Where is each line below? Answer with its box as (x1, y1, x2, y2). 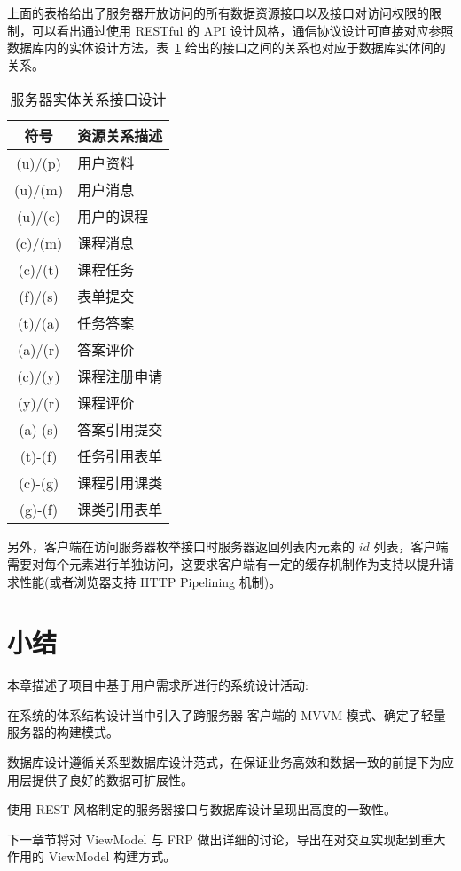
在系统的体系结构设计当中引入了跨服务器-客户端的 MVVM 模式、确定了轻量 (7, 705, 446, 724)
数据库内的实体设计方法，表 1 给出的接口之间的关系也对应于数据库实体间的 (7, 38, 446, 57)
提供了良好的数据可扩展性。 (31, 770, 193, 788)
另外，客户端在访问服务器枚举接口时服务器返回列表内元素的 (7, 537, 355, 556)
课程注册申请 (77, 366, 163, 387)
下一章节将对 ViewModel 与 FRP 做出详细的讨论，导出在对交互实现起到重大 (7, 829, 446, 848)
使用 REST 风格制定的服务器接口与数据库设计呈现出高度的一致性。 (7, 800, 397, 819)
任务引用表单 (77, 446, 163, 467)
